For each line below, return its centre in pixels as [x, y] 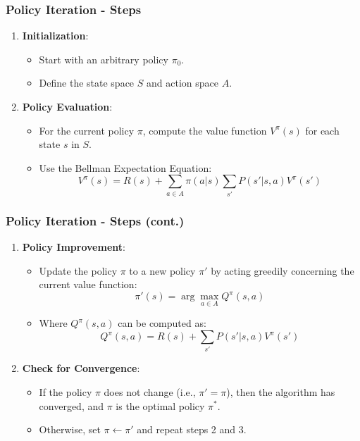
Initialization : [55, 36]
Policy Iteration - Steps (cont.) [95, 220]
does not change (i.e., [150, 391]
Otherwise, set [70, 429]
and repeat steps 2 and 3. [192, 429]
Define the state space [87, 83]
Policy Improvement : [74, 246]
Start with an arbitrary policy [104, 59]
